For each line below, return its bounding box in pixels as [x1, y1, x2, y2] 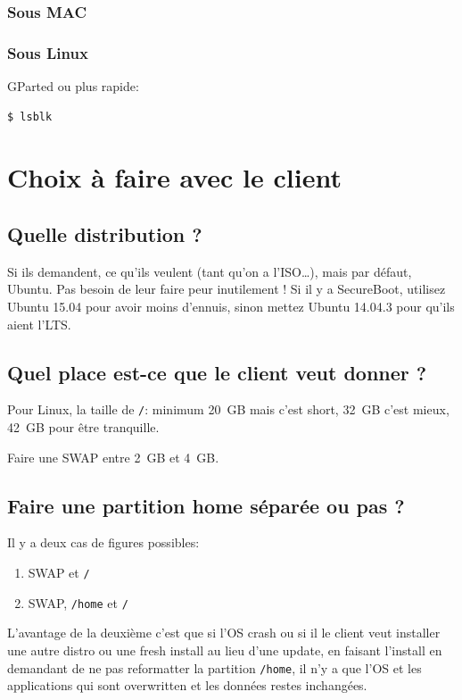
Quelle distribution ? [7, 221, 202, 248]
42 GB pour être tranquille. [7, 418, 160, 437]
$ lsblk [7, 110, 53, 123]
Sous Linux [7, 41, 88, 63]
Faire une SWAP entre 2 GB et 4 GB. [7, 447, 219, 466]
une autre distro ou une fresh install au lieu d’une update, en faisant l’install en [7, 640, 442, 659]
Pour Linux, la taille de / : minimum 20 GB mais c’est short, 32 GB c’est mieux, [7, 400, 450, 419]
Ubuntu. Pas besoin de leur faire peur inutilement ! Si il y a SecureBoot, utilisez [7, 279, 446, 298]
